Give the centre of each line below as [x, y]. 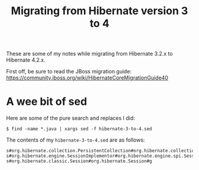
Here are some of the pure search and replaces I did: [70, 118]
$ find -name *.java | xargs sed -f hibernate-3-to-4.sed [79, 129]
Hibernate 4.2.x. [26, 60]
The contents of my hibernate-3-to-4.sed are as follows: [76, 140]
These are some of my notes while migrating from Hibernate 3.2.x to [89, 54]
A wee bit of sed [47, 102]
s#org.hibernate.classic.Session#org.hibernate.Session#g [79, 161]
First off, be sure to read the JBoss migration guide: [69, 72]
